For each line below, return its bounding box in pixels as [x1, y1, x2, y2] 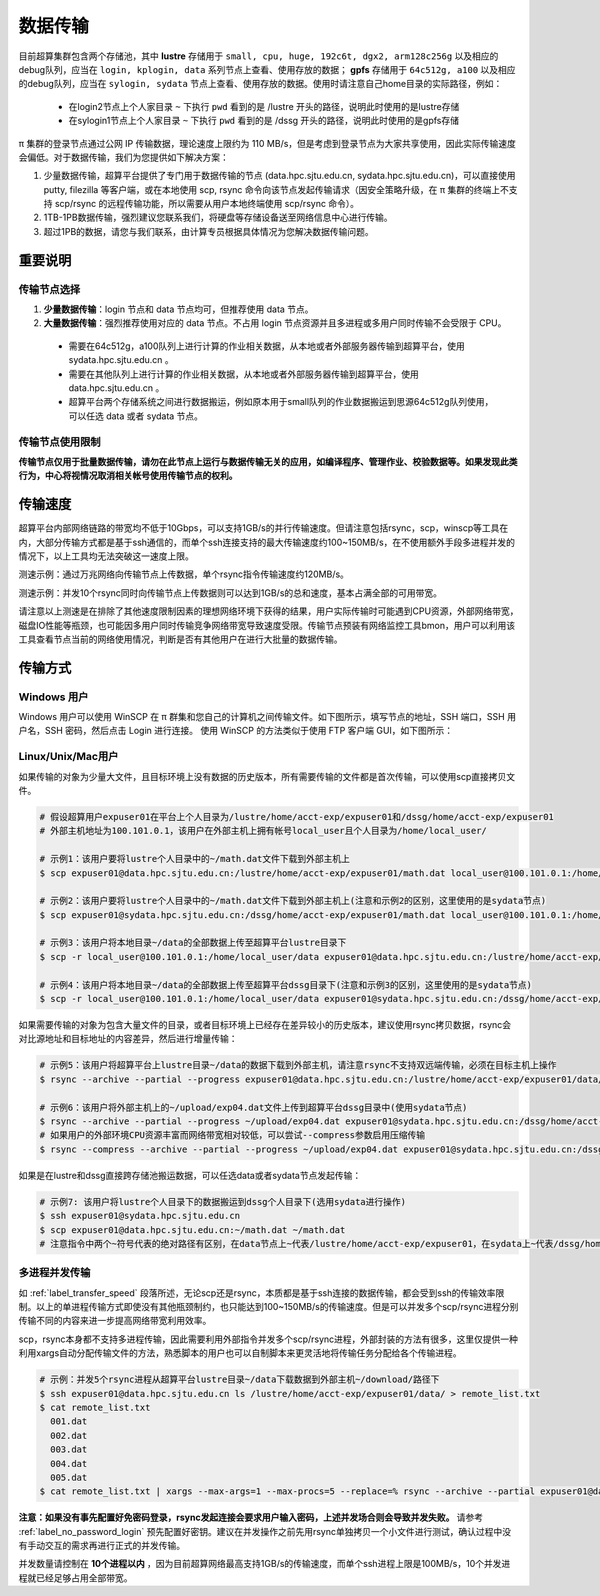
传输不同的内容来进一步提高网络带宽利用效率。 [18, 1315, 212, 1327]
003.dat [50, 1444, 88, 1455]
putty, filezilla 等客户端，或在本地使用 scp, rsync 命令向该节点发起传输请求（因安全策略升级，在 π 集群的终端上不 [43, 183, 510, 195]
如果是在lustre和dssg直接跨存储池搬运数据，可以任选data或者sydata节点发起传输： [18, 1169, 362, 1181]
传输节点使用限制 [18, 435, 101, 449]
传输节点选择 [18, 282, 81, 296]
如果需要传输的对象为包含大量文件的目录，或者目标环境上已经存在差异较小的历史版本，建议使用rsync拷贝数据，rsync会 [18, 1019, 512, 1031]
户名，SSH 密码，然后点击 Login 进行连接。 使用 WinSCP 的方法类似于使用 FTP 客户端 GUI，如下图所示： [18, 725, 454, 737]
